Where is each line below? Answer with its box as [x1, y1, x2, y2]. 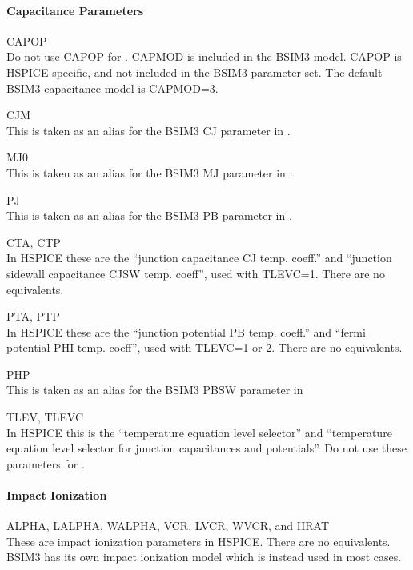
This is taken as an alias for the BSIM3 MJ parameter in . [6, 164, 293, 181]
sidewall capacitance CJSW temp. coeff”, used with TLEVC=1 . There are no [6, 265, 385, 281]
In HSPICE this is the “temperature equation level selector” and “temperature [6, 424, 392, 440]
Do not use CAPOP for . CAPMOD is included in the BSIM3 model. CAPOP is [6, 48, 402, 65]
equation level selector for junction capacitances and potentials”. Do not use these [6, 440, 407, 456]
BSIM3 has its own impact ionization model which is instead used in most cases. [6, 548, 402, 565]
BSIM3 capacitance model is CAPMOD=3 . [6, 79, 219, 96]
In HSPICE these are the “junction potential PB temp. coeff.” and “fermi [6, 323, 366, 340]
